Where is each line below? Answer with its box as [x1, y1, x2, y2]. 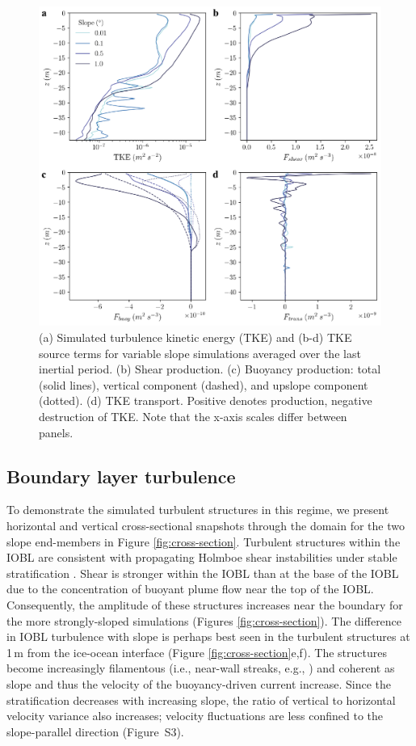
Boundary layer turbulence [6, 463, 236, 488]
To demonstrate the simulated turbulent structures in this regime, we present [6, 501, 389, 518]
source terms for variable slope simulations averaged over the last [39, 344, 361, 361]
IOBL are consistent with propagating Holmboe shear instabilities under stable [6, 549, 397, 566]
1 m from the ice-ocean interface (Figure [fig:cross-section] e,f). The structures [6, 643, 387, 660]
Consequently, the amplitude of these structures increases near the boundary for [6, 596, 403, 613]
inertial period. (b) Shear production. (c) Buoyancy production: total [39, 360, 381, 377]
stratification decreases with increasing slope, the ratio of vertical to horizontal [6, 691, 396, 708]
